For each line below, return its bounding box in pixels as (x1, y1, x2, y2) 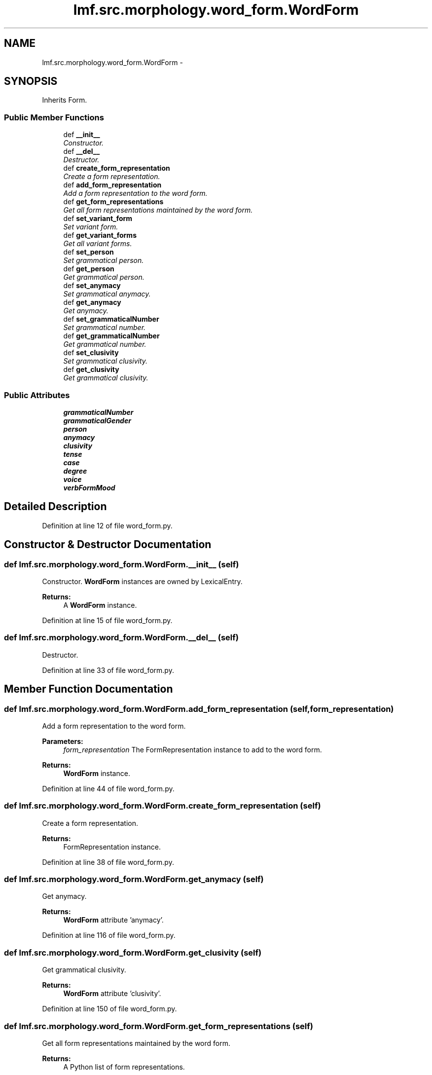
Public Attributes (4, 390, 70, 400)
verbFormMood (63, 483, 115, 492)
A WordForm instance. (63, 601, 137, 609)
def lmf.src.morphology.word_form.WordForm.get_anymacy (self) (4, 874, 264, 885)
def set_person (63, 248, 114, 257)
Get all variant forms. (63, 239, 132, 248)
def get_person (63, 264, 114, 273)
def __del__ (63, 147, 100, 156)
